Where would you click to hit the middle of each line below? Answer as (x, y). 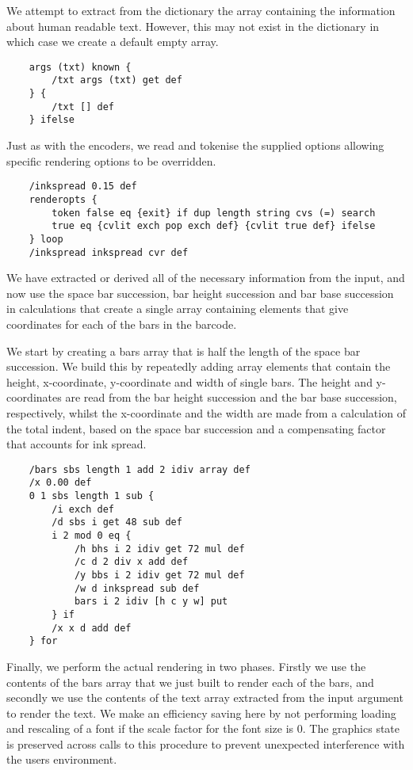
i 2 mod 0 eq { (92, 536)
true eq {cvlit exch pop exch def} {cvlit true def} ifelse (214, 226)
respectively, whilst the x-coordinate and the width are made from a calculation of (206, 412)
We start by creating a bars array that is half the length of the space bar (184, 351)
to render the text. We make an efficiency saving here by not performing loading (201, 713)
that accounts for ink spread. (76, 444)
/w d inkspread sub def (137, 588)
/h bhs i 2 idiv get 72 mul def (159, 549)
